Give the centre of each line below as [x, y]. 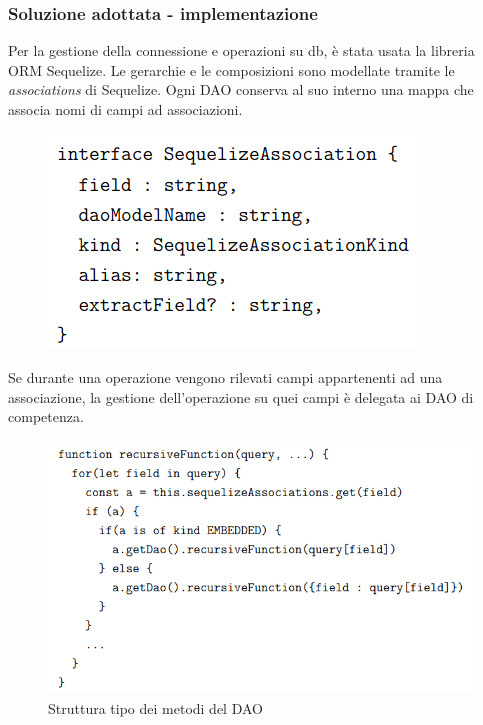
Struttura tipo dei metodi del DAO [155, 707]
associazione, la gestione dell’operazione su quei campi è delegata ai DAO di [241, 396]
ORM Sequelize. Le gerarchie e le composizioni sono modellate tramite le [231, 69]
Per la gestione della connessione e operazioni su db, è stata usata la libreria [241, 50]
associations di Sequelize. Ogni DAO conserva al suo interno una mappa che [241, 89]
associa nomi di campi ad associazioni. [125, 109]
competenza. [46, 416]
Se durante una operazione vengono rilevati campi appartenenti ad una [225, 377]
